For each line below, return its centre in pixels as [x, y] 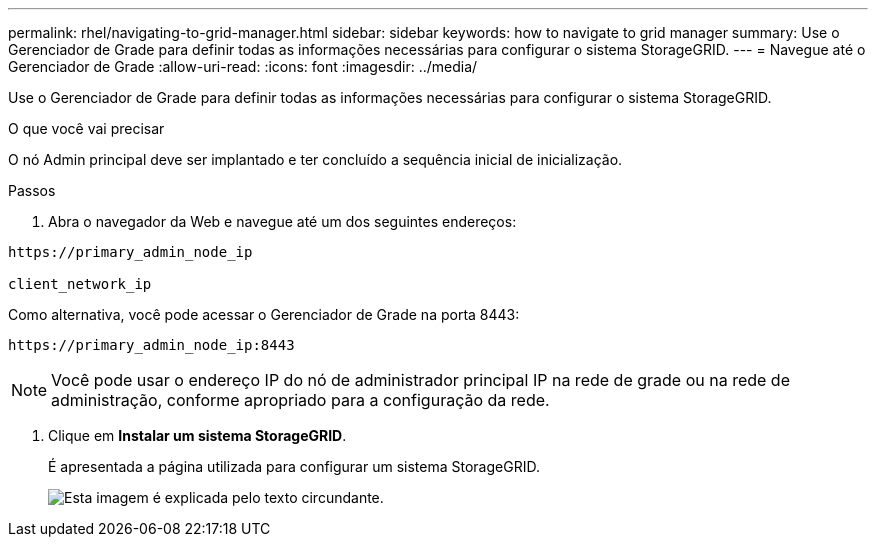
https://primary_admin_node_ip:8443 [151, 345]
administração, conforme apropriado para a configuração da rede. [300, 400]
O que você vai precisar [86, 128]
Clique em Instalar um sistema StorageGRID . [197, 435]
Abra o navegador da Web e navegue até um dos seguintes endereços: [282, 221]
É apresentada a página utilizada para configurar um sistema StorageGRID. [294, 466]
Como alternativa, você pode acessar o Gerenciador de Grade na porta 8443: [264, 314]
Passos [32, 190]
